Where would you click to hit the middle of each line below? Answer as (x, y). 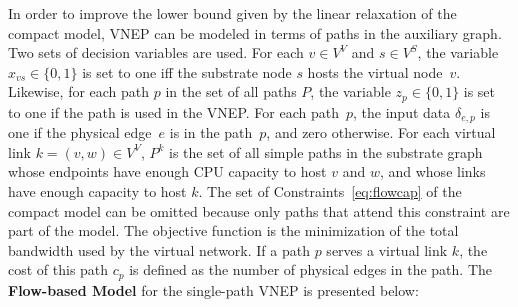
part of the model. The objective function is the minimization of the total (233, 230)
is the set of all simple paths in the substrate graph (325, 151)
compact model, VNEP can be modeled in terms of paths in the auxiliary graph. (255, 32)
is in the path (211, 132)
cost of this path (58, 269)
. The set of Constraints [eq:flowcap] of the (330, 191)
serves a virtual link (387, 249)
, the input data (402, 111)
